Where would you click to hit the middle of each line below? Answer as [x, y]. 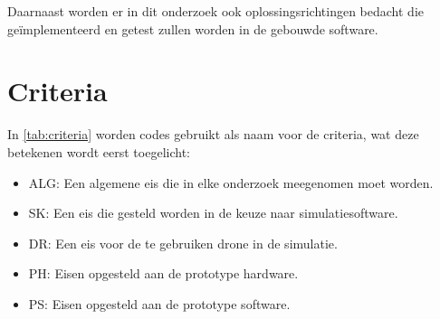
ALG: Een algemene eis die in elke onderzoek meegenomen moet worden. [231, 182]
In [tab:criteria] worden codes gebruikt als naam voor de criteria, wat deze [213, 134]
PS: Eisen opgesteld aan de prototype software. [159, 303]
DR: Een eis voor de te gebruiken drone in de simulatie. [183, 243]
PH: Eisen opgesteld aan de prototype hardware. [163, 273]
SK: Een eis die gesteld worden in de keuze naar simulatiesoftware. [213, 213]
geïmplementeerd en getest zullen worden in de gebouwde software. [193, 28]
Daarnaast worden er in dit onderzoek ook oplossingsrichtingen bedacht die [215, 11]
